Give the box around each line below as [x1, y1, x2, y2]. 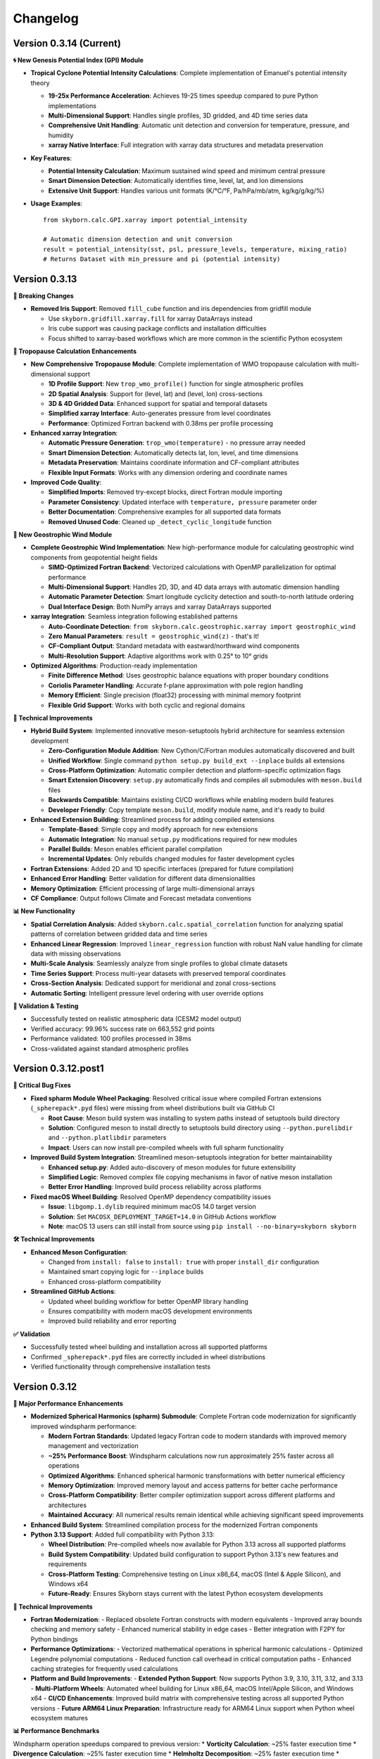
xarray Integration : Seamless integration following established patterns [30, 612, 239, 621]
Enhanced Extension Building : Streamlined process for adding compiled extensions [30, 815, 274, 823]
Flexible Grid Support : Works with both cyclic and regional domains [48, 701, 246, 709]
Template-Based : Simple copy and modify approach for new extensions [48, 825, 258, 834]
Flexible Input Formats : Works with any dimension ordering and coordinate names [48, 468, 288, 476]
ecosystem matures [30, 1713, 88, 1722]
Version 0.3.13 [13, 273, 77, 285]
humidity [48, 131, 74, 139]
